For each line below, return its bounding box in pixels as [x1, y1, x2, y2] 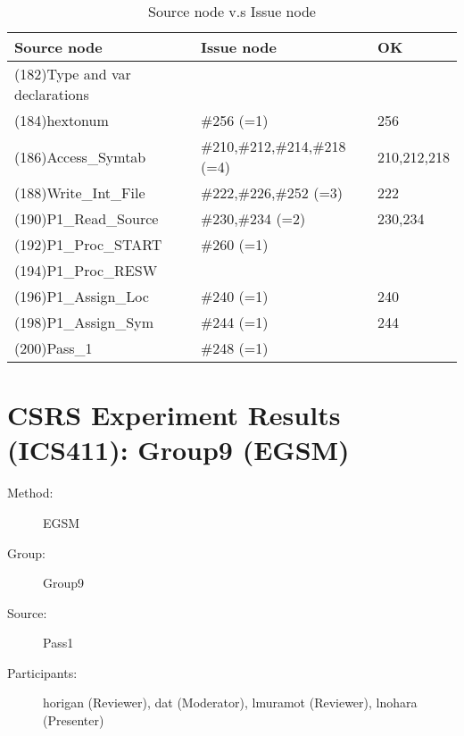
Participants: [7, 663, 78, 682]
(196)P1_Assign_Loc [14, 286, 149, 306]
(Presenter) [43, 711, 104, 730]
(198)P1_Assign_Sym [14, 312, 153, 332]
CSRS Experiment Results [7, 397, 341, 433]
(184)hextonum [14, 110, 109, 130]
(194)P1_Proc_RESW [14, 260, 158, 280]
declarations [14, 84, 89, 105]
